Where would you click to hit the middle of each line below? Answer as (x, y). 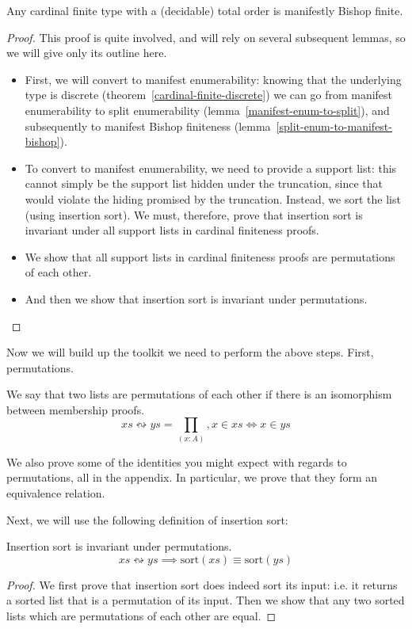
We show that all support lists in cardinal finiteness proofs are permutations (210, 256)
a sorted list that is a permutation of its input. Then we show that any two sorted (206, 600)
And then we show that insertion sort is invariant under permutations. (196, 298)
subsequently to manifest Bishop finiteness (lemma (148, 126)
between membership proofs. (76, 409)
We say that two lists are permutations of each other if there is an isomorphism (199, 394)
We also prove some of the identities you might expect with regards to (177, 461)
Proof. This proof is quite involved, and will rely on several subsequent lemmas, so (206, 37)
